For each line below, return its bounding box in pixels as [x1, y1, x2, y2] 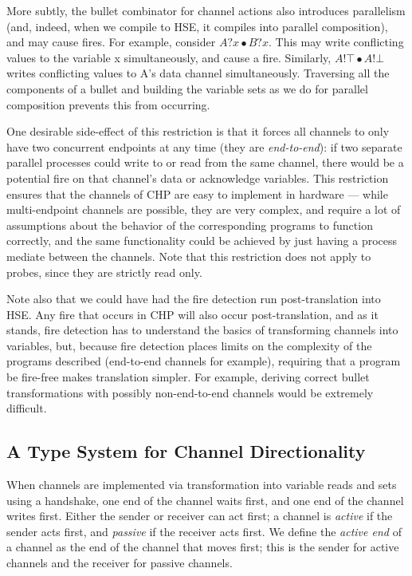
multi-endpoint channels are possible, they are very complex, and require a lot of [6, 201, 401, 218]
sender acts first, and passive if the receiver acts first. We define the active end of [6, 523, 402, 539]
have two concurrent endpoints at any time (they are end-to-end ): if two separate [6, 138, 402, 155]
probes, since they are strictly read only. [6, 263, 202, 280]
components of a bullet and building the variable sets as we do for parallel [6, 80, 368, 97]
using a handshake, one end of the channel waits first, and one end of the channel [6, 491, 404, 508]
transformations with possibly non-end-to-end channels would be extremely [6, 384, 374, 400]
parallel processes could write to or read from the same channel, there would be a [6, 154, 404, 171]
